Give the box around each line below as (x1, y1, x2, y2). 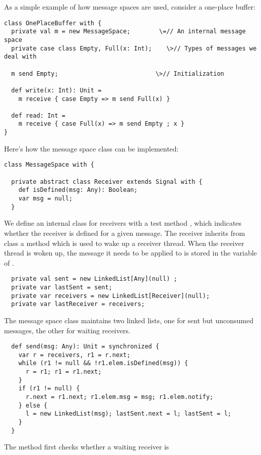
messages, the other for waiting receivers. (4, 325, 130, 335)
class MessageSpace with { (4, 161, 94, 169)
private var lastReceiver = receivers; (11, 300, 145, 308)
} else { (18, 401, 47, 409)
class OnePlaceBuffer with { (4, 19, 102, 27)
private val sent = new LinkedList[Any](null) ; (11, 275, 177, 283)
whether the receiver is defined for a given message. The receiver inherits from (4, 227, 245, 238)
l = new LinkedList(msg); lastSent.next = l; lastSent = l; (25, 410, 232, 418)
